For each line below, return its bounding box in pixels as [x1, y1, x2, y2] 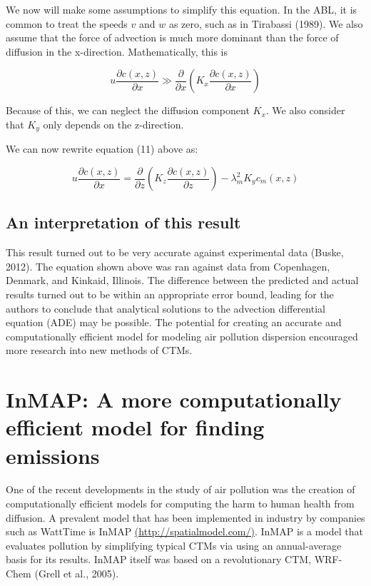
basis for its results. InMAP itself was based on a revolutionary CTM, [6, 552, 311, 567]
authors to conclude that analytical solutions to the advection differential [6, 300, 325, 315]
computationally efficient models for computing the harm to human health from [6, 496, 355, 511]
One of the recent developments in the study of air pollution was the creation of [6, 482, 355, 497]
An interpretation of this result [6, 211, 241, 233]
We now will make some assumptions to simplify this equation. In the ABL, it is [6, 2, 357, 16]
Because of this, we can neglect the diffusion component [6, 103, 250, 118]
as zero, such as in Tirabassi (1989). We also [168, 16, 363, 31]
